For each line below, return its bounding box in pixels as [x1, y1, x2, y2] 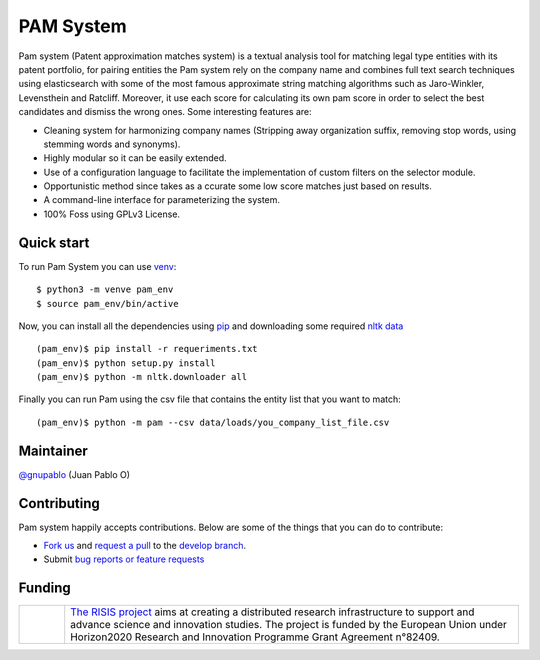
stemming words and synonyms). [43, 138, 181, 150]
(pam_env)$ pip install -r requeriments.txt [36, 343, 259, 355]
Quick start [18, 234, 90, 251]
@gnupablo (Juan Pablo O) [18, 468, 130, 480]
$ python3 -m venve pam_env [36, 284, 174, 295]
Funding [18, 580, 72, 597]
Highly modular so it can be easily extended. [43, 152, 227, 164]
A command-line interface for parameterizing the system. [43, 194, 280, 206]
